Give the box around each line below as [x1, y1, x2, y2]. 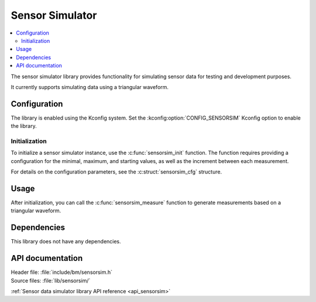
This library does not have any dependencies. [11, 238, 121, 245]
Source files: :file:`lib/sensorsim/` [11, 277, 91, 284]
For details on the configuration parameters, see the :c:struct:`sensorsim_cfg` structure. [11, 168, 222, 175]
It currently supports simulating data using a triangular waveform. [11, 83, 169, 90]
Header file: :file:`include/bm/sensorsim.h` [11, 269, 113, 276]
